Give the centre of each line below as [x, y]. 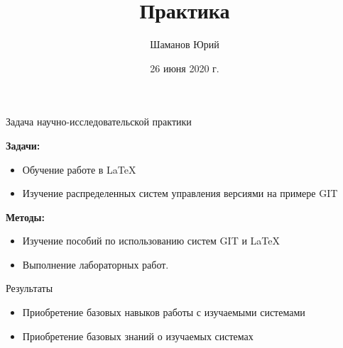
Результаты [29, 288]
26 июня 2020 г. [185, 68]
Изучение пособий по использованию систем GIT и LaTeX [151, 241]
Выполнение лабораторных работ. [96, 264]
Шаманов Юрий [185, 44]
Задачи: [23, 145]
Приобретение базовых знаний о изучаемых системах [138, 336]
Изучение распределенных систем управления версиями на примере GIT [180, 193]
